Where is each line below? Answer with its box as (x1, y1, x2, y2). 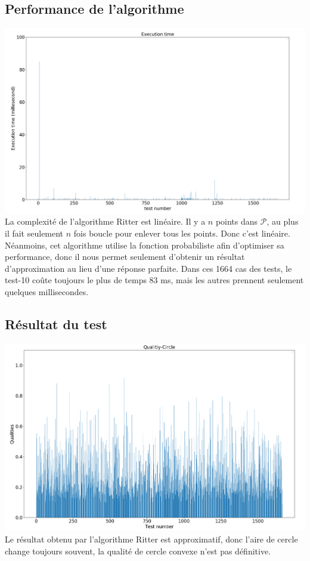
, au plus (266, 215, 299, 228)
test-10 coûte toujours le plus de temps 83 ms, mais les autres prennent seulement (5, 274, 304, 286)
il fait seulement (5, 226, 64, 239)
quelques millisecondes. (5, 285, 89, 298)
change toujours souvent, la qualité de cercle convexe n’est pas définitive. (5, 544, 271, 557)
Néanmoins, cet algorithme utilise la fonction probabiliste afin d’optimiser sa (5, 238, 284, 251)
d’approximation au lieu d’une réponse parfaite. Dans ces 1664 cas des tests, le (5, 262, 292, 274)
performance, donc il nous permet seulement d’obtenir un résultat (5, 250, 245, 263)
